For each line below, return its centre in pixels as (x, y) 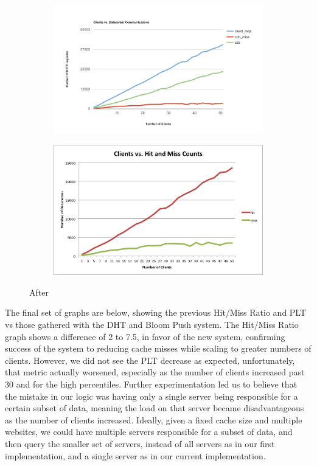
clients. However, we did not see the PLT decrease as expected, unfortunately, (150, 360)
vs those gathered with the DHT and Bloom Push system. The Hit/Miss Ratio (152, 325)
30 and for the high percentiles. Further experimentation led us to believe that (151, 384)
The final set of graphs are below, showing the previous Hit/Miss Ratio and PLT (156, 312)
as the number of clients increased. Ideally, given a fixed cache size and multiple (154, 419)
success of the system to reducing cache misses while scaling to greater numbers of (158, 348)
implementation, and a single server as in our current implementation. (135, 455)
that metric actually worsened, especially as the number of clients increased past (155, 372)
